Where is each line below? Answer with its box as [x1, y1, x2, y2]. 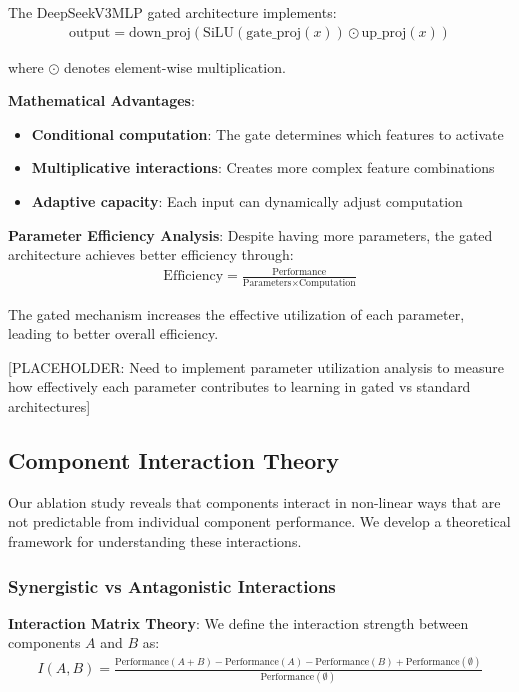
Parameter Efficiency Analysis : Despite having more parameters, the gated [8, 224, 493, 245]
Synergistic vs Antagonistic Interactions [8, 573, 336, 598]
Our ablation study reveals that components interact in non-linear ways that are [8, 491, 501, 512]
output [69, 25, 111, 40]
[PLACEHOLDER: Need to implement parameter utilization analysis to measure [8, 356, 504, 377]
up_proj [361, 25, 407, 40]
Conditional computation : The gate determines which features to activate [31, 123, 504, 144]
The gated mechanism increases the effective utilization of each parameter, [8, 303, 465, 324]
